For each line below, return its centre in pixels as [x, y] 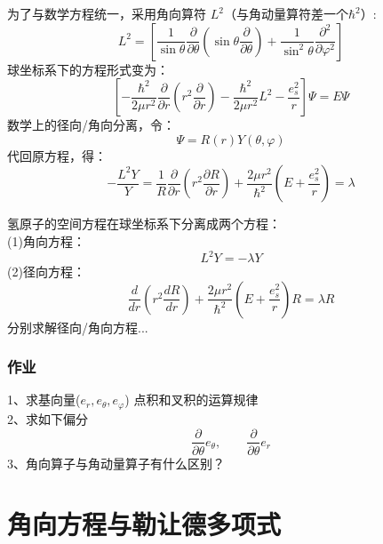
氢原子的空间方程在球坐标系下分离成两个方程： [144, 224]
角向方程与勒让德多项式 [144, 524]
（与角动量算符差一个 [286, 13]
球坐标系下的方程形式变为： [88, 69]
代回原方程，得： [57, 155]
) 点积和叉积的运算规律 [191, 400]
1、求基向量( [44, 400]
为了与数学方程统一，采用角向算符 [107, 13]
